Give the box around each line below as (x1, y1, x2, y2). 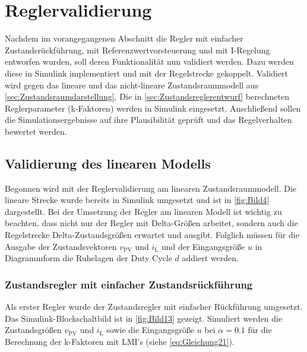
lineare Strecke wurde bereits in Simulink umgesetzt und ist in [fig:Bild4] (5, 194, 270, 206)
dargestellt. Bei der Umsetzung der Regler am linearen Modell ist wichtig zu (5, 205, 282, 217)
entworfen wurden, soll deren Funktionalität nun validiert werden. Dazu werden (5, 55, 294, 68)
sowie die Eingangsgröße (106, 324, 195, 336)
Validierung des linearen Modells (5, 154, 211, 172)
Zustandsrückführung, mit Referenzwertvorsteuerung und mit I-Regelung (5, 43, 270, 56)
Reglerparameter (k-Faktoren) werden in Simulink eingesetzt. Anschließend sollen (5, 102, 301, 114)
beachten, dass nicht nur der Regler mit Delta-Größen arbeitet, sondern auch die (5, 217, 298, 229)
